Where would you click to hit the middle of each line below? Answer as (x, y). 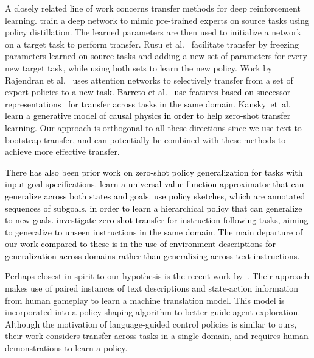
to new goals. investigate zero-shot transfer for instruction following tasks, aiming (157, 220)
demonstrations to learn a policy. (66, 348)
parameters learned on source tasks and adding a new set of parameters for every (156, 56)
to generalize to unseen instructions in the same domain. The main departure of (154, 231)
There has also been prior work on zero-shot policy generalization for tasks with (154, 172)
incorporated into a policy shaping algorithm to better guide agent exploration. (153, 312)
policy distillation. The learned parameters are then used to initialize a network (153, 32)
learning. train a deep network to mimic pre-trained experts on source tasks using (157, 20)
